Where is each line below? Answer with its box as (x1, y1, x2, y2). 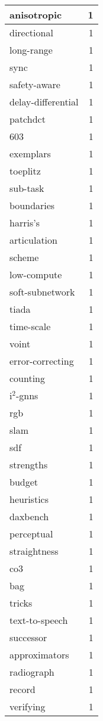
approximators (9, 648, 69, 661)
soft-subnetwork (9, 285, 75, 299)
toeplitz (9, 164, 41, 178)
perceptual (9, 527, 53, 540)
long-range (9, 43, 53, 57)
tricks (9, 596, 33, 610)
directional (9, 26, 53, 39)
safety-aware (9, 77, 60, 91)
